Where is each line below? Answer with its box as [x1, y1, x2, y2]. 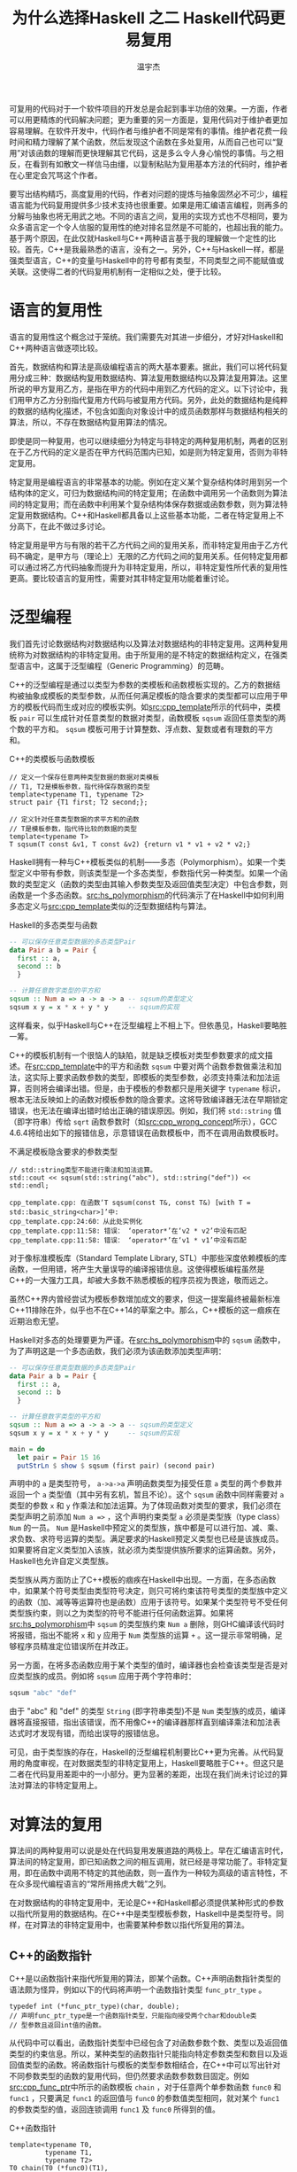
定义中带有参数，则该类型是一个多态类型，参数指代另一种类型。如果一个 [16, 868, 280, 878]
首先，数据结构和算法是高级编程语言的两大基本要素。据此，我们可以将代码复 [9, 361, 288, 372]
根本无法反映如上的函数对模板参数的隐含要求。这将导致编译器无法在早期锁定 [9, 1094, 288, 1104]
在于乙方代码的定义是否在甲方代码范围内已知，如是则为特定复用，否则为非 [9, 447, 280, 457]
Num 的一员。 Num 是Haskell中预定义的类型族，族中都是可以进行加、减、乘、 [9, 1522, 283, 1533]
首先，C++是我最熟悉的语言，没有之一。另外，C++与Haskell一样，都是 [24, 244, 285, 254]
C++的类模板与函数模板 [9, 753, 95, 764]
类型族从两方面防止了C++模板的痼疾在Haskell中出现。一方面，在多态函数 [9, 1575, 277, 1585]
